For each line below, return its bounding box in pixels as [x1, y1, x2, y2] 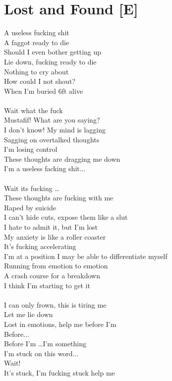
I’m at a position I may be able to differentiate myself [4, 251, 168, 261]
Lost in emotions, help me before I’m [4, 318, 116, 329]
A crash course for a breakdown [4, 270, 100, 280]
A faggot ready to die [4, 37, 69, 47]
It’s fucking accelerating [4, 241, 76, 252]
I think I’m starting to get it [4, 280, 90, 290]
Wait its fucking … [4, 183, 59, 193]
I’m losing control [4, 144, 57, 154]
